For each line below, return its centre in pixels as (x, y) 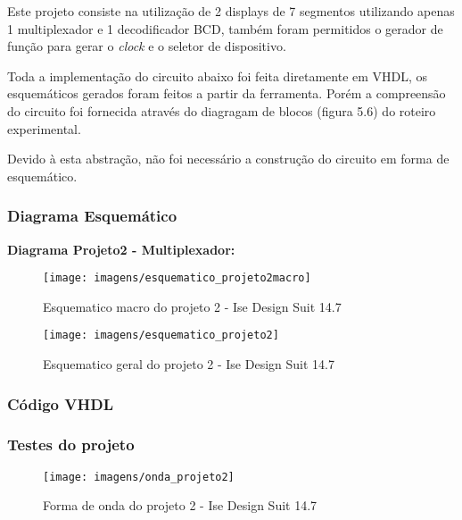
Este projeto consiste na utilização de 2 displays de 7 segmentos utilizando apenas (231, 11)
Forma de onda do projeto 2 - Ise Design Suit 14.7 (180, 505)
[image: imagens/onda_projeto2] (139, 477)
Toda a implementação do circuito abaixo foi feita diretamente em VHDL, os (218, 75)
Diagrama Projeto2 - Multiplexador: (121, 249)
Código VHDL (60, 403)
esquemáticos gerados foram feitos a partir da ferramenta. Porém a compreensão (227, 93)
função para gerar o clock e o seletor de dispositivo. (147, 46)
